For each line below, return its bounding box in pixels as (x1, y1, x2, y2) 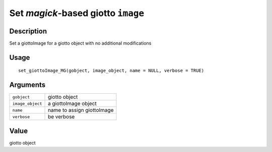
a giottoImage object (48, 100, 97, 107)
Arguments (9, 81, 46, 89)
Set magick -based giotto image (9, 8, 145, 19)
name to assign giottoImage (48, 107, 114, 114)
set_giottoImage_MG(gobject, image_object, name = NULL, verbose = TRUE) (18, 68, 205, 74)
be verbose (48, 113, 75, 120)
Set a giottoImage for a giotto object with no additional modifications (9, 40, 152, 46)
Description (9, 27, 47, 35)
